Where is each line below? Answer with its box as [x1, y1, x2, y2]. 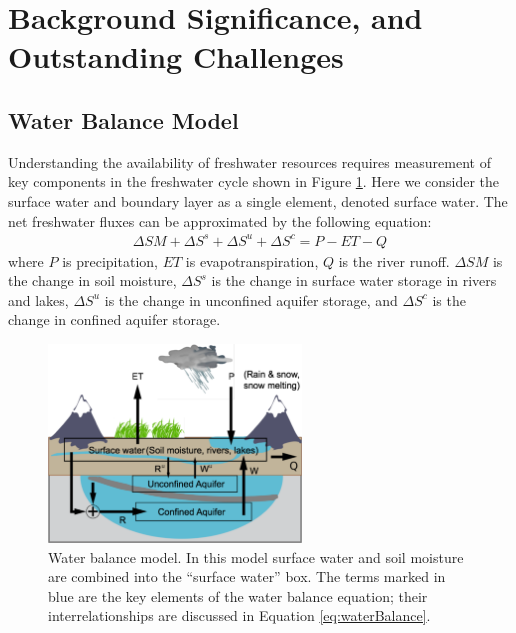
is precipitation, [62, 250, 158, 271]
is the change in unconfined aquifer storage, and [104, 289, 398, 310]
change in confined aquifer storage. [8, 309, 221, 330]
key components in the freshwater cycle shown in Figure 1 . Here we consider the [8, 171, 500, 192]
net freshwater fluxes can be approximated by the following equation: [8, 210, 432, 231]
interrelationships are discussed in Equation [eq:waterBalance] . [48, 605, 431, 626]
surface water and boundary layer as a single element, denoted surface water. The [8, 190, 508, 211]
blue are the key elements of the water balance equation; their [48, 585, 428, 606]
